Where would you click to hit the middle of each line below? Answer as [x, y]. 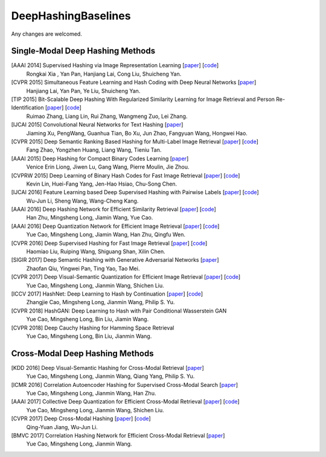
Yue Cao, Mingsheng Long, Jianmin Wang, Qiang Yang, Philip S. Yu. [110, 376]
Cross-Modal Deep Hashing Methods [82, 353]
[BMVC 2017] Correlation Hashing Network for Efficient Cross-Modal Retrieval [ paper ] [118, 435]
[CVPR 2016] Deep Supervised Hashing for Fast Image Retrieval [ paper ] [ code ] [109, 243]
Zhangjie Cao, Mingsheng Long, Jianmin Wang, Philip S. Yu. [101, 302]
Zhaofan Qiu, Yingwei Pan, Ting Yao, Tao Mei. [83, 268]
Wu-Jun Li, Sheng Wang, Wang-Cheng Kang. [82, 201]
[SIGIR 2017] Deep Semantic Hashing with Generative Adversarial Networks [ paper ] [115, 260]
